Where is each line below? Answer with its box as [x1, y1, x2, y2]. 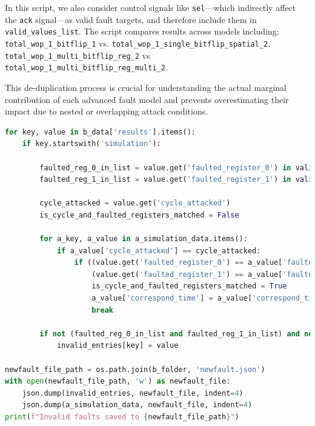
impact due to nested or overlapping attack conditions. [5, 105, 208, 118]
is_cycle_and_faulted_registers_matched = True [91, 282, 287, 291]
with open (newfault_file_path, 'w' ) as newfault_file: [5, 377, 231, 386]
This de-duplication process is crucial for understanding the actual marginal [5, 81, 287, 93]
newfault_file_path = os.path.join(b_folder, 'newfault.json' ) [5, 365, 265, 374]
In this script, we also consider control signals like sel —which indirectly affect [5, 1, 296, 13]
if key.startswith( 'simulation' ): [22, 139, 161, 148]
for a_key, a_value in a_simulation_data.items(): [39, 235, 248, 244]
